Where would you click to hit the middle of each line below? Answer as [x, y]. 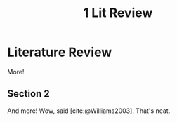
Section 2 [29, 94]
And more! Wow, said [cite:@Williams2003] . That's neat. [89, 111]
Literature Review [60, 52]
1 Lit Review [118, 13]
